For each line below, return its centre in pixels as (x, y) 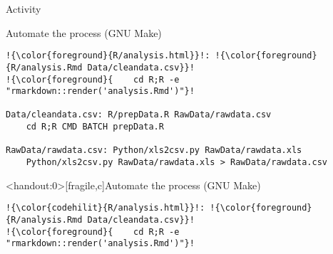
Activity (24, 9)
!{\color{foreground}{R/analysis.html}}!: (108, 56)
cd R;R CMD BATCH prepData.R (95, 127)
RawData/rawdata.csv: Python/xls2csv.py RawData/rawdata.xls (154, 150)
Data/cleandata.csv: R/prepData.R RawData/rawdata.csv (139, 115)
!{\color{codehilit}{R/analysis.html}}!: (106, 208)
